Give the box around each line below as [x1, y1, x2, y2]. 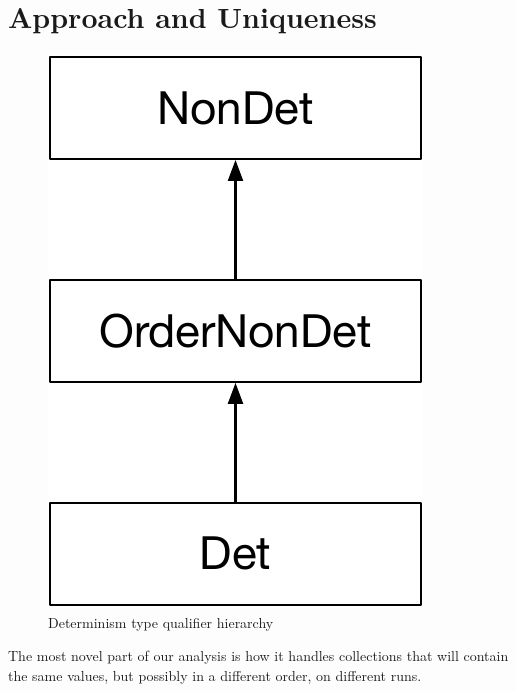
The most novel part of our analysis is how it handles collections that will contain [8, 645, 509, 666]
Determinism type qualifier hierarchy [48, 611, 274, 632]
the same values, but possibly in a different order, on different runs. [8, 664, 422, 685]
